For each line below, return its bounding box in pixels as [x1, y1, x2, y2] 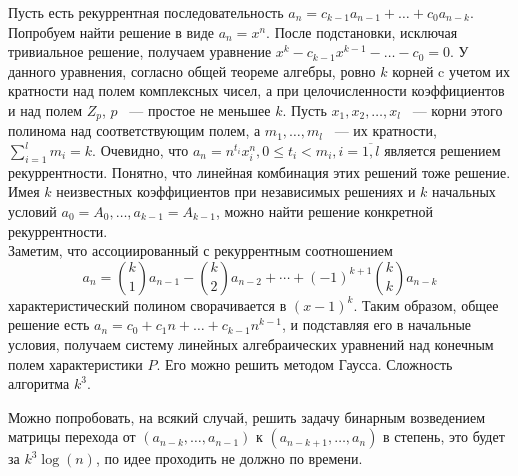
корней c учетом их [392, 60, 510, 81]
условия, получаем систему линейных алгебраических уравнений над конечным [8, 333, 494, 354]
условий [8, 201, 57, 221]
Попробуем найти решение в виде [8, 21, 214, 42]
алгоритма [8, 373, 70, 394]
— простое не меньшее [129, 99, 271, 120]
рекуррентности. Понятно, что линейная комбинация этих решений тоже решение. [8, 161, 511, 182]
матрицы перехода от [8, 426, 136, 447]
